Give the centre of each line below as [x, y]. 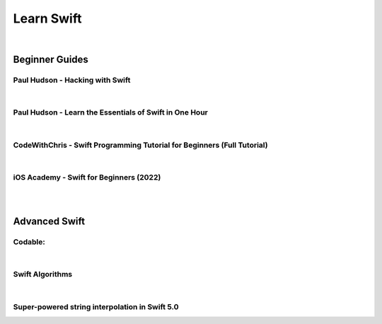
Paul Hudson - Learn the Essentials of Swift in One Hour [110, 112]
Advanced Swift [49, 222]
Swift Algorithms [43, 274]
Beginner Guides [51, 60]
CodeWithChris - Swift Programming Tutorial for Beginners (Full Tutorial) [140, 145]
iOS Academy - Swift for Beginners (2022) [87, 177]
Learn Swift [47, 18]
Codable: [29, 242]
